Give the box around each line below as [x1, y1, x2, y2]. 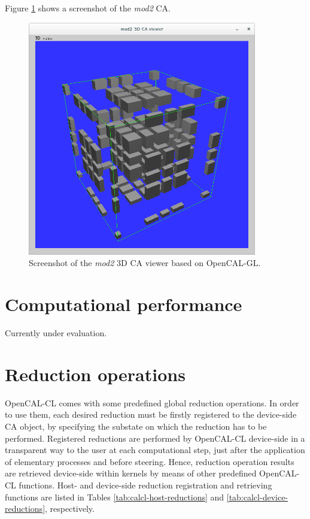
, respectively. [45, 502, 95, 515]
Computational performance [5, 292, 242, 316]
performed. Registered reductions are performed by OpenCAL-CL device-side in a [5, 432, 305, 444]
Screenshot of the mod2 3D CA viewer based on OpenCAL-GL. [29, 257, 261, 269]
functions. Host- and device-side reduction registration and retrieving [19, 479, 272, 491]
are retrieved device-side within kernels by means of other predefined [5, 467, 257, 479]
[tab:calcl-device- [226, 490, 288, 503]
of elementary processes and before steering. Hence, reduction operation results [5, 455, 294, 467]
